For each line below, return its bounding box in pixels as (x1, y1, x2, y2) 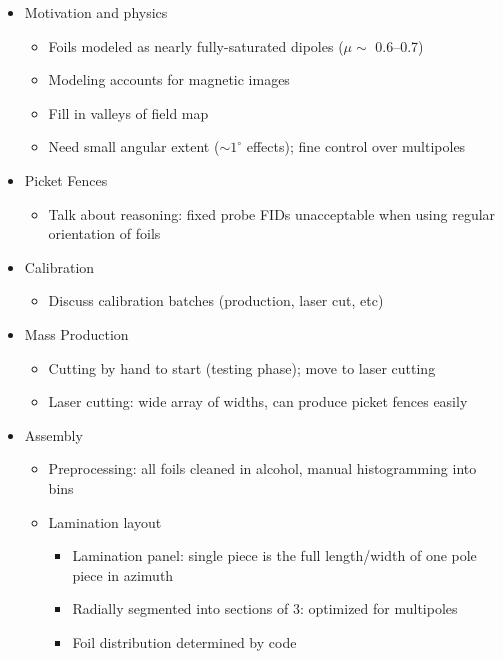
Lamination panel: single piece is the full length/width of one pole (72, 545, 477, 566)
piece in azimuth (72, 564, 174, 585)
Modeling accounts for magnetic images (48, 69, 290, 90)
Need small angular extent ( (48, 136, 220, 157)
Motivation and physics (24, 2, 168, 22)
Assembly (24, 424, 83, 445)
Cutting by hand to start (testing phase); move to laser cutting (48, 357, 436, 378)
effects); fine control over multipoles (246, 136, 466, 157)
